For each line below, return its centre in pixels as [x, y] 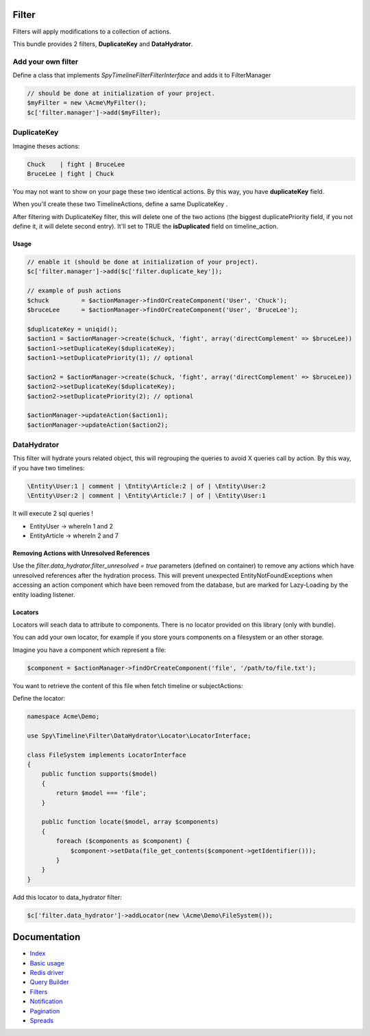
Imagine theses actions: [46, 146]
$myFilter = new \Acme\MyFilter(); [87, 103]
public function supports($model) [99, 774]
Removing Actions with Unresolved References [81, 553]
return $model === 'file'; [101, 793]
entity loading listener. [44, 594]
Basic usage [47, 963]
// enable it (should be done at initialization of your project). [143, 262]
